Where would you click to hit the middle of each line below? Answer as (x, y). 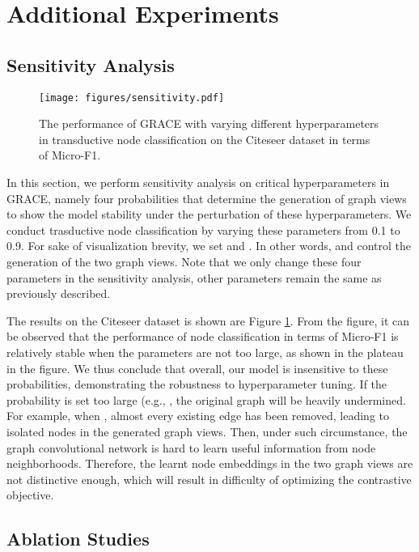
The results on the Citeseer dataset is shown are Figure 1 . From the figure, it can (208, 320)
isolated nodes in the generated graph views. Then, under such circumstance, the (207, 431)
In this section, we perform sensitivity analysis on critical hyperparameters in (198, 183)
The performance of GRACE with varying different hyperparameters (209, 123)
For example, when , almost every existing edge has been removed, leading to (198, 416)
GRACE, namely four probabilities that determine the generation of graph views (207, 198)
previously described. (59, 293)
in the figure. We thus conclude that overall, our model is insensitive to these (197, 368)
